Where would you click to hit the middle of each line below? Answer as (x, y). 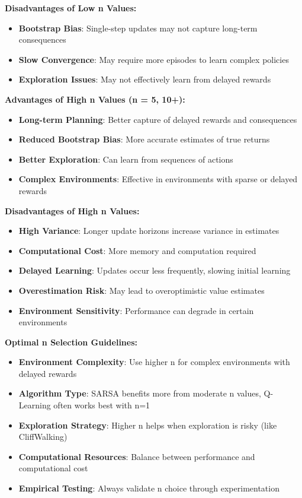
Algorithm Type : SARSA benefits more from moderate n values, (140, 393)
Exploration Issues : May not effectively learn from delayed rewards (145, 79)
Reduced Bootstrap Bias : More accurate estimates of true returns (144, 139)
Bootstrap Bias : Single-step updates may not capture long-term (138, 28)
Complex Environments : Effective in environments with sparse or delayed (158, 179)
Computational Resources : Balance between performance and (137, 456)
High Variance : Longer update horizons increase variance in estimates (149, 231)
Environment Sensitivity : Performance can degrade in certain (136, 310)
